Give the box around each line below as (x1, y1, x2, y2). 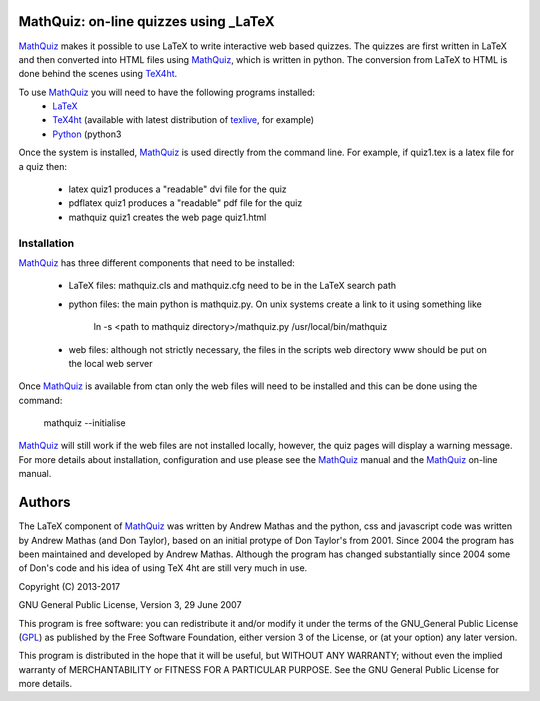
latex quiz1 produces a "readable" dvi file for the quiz (68, 183, 287, 195)
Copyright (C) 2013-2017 (18, 580, 121, 592)
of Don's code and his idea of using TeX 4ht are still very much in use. (18, 562, 308, 574)
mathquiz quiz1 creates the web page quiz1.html (68, 211, 267, 223)
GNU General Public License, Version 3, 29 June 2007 (18, 599, 242, 611)
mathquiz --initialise (43, 417, 126, 429)
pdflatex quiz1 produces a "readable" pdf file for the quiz (68, 197, 303, 209)
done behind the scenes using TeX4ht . (18, 68, 178, 80)
